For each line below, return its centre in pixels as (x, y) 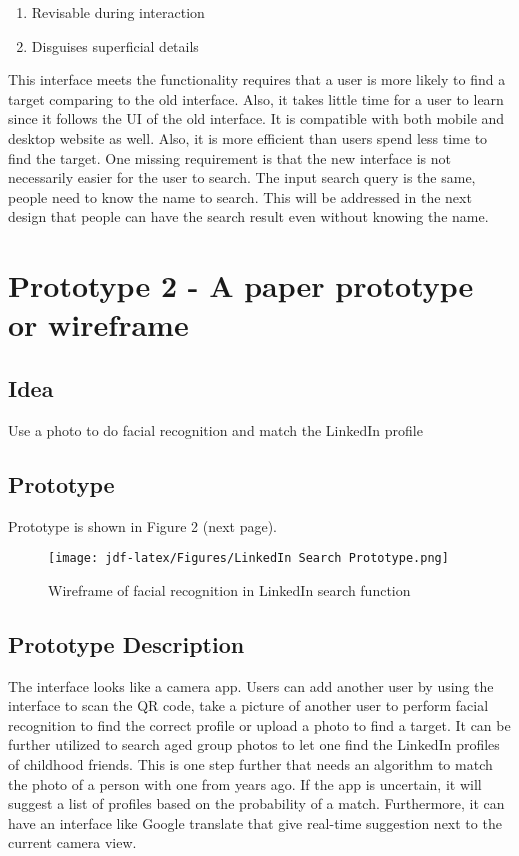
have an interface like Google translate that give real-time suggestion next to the (255, 822)
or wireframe (98, 324)
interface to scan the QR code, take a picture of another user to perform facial (248, 705)
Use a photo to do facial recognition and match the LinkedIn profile (215, 429)
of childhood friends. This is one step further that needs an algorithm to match (250, 763)
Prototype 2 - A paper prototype (241, 285)
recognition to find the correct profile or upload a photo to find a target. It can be (259, 724)
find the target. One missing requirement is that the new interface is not (230, 157)
